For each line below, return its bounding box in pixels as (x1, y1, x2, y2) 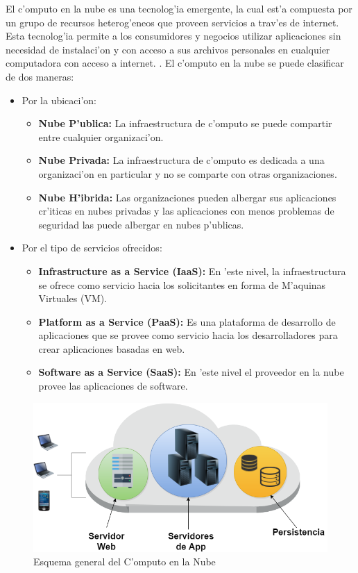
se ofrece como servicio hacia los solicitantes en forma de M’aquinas (38, 277, 326, 292)
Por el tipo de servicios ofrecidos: (22, 240, 162, 255)
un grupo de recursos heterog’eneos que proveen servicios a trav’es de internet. (6, 15, 339, 29)
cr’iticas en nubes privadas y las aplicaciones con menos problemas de (38, 204, 334, 218)
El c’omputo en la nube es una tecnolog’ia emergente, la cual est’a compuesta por (6, 1, 352, 15)
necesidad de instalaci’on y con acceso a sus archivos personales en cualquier (6, 42, 330, 56)
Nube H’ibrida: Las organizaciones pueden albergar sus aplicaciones (38, 190, 336, 204)
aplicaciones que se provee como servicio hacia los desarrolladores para (38, 328, 338, 342)
